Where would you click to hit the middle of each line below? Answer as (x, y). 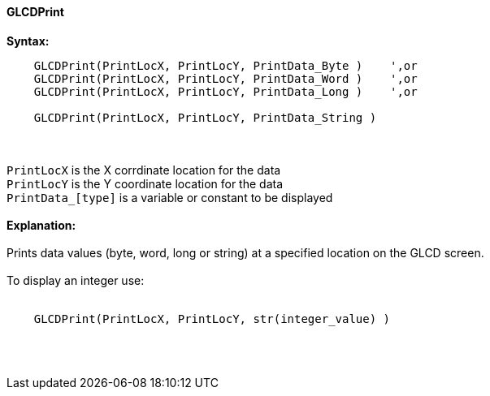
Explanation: (41, 225)
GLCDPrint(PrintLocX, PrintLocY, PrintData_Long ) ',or (225, 91)
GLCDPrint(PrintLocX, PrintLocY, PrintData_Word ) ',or (225, 78)
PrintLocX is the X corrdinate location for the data (144, 170)
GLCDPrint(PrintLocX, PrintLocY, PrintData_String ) (205, 117)
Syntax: (28, 41)
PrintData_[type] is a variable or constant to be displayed (170, 197)
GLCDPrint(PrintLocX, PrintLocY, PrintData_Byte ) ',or (225, 65)
